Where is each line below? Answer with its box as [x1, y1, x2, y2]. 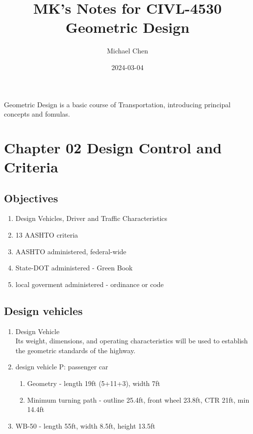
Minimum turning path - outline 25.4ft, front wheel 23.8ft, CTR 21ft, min [27, 394, 250, 405]
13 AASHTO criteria [15, 230, 78, 240]
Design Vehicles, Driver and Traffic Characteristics [15, 213, 168, 223]
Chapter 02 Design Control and [4, 137, 222, 157]
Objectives [4, 190, 58, 205]
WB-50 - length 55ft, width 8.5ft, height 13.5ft [15, 420, 155, 431]
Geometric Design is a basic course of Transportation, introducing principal [4, 99, 231, 109]
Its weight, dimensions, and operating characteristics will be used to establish [15, 336, 248, 346]
